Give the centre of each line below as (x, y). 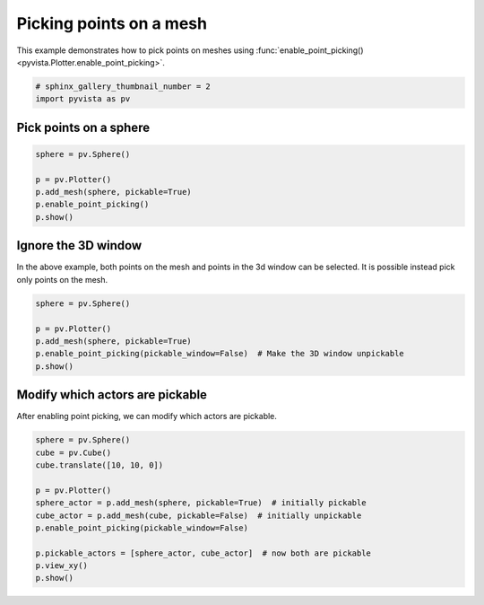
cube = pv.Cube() (73, 452)
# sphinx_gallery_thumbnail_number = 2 (123, 86)
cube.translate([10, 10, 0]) (99, 465)
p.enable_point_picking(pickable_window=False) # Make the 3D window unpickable (220, 354)
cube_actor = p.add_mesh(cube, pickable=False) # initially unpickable (199, 515)
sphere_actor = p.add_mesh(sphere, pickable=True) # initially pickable (201, 503)
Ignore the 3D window (79, 246)
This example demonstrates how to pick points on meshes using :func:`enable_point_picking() (190, 50)
